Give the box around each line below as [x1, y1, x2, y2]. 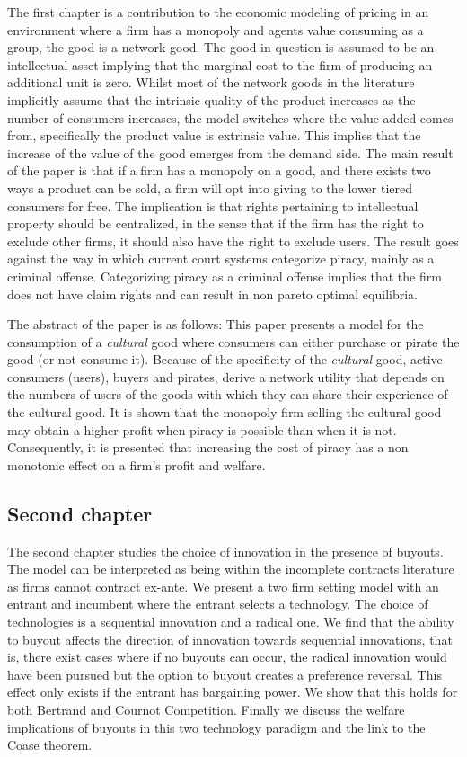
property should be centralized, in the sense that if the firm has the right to [7, 214, 424, 233]
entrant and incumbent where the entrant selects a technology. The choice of [7, 594, 428, 613]
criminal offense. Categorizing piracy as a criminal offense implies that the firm [7, 266, 442, 285]
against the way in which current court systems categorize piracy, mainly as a [7, 249, 435, 268]
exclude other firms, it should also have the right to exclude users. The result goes [7, 231, 459, 250]
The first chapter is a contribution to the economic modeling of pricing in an [7, 3, 429, 21]
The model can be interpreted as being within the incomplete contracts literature [7, 559, 454, 578]
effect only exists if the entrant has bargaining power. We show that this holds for [7, 682, 458, 701]
